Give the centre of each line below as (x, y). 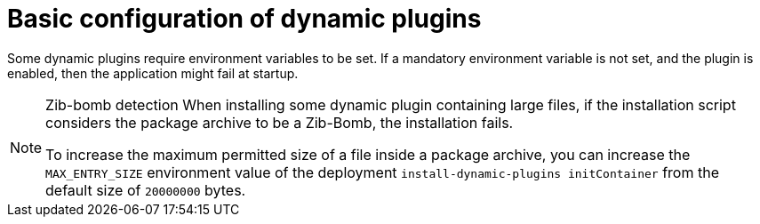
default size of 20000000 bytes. (146, 190)
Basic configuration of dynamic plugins (244, 19)
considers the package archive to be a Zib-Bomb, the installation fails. (280, 122)
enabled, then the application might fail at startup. (153, 73)
